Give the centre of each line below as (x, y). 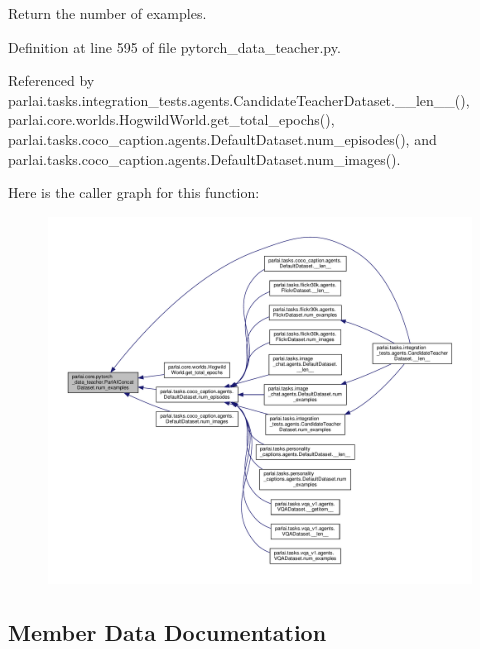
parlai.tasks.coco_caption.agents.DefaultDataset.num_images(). (204, 158)
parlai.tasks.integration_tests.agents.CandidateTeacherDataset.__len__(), (239, 99)
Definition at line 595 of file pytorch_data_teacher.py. (174, 46)
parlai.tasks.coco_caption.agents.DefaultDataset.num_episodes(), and (222, 138)
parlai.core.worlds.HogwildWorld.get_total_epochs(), (171, 119)
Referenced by (51, 80)
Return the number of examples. (107, 13)
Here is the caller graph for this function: (134, 192)
